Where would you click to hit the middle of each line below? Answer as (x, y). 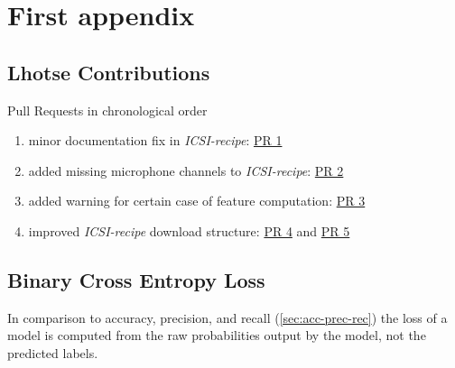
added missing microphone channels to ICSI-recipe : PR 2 (186, 170)
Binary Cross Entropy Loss (136, 279)
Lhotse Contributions (109, 72)
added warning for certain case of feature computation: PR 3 (197, 201)
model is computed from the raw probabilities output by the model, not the (217, 335)
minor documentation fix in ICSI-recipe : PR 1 (155, 140)
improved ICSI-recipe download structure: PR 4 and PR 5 (189, 230)
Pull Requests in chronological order (107, 110)
